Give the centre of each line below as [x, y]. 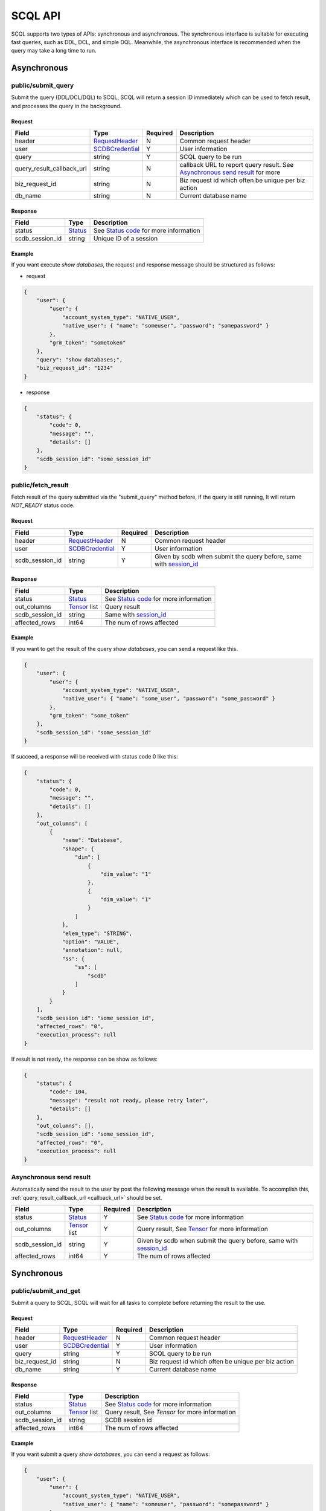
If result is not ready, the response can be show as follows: [85, 1059]
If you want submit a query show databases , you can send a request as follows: [110, 1454]
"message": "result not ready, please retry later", [129, 1100]
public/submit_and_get [46, 1290]
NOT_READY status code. [43, 505]
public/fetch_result [40, 485]
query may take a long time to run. [54, 51]
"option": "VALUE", [91, 942]
